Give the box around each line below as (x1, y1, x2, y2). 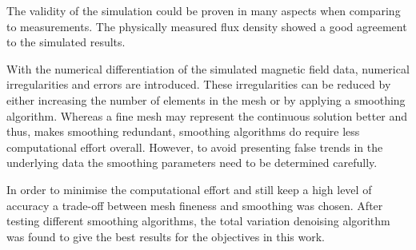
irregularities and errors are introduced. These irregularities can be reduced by (6, 76, 391, 93)
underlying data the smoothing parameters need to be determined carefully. (6, 154, 378, 171)
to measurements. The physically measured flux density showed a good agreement (6, 18, 407, 34)
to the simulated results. (6, 34, 126, 50)
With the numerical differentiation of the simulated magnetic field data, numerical (6, 60, 410, 77)
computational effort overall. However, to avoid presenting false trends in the (6, 138, 383, 155)
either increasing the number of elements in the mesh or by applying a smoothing (6, 91, 406, 108)
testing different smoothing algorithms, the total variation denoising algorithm (6, 212, 390, 229)
